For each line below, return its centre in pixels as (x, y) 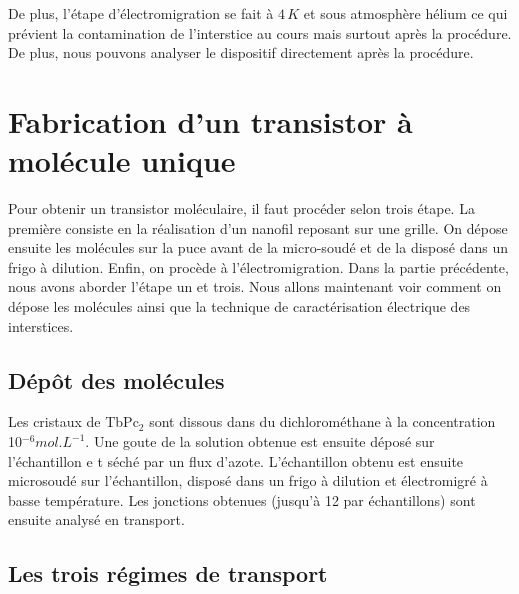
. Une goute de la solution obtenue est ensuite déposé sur (260, 441)
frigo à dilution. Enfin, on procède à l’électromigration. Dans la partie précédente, (258, 266)
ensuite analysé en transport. (96, 519)
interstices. (41, 325)
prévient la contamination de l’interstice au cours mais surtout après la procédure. (260, 32)
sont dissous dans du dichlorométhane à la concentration (322, 421)
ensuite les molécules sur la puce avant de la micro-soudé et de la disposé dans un (258, 247)
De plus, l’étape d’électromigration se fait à (141, 13)
